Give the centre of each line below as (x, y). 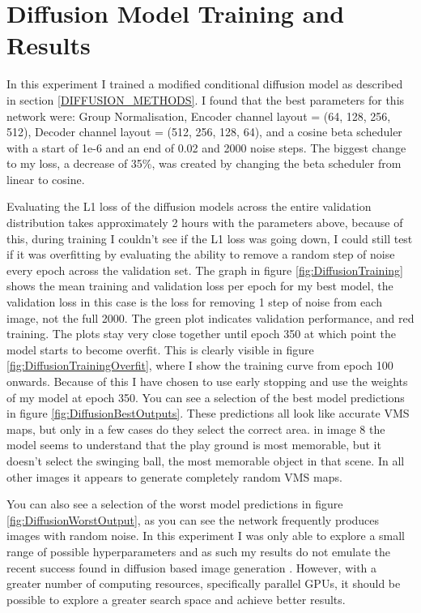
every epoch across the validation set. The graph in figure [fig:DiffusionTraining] (205, 270)
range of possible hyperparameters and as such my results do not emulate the (198, 551)
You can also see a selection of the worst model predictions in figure (175, 504)
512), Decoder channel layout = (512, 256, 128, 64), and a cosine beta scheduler (204, 132)
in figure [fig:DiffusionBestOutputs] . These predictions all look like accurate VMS (208, 413)
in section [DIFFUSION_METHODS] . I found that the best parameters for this (206, 99)
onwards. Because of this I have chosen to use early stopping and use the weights (207, 381)
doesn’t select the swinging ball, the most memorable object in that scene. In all (206, 460)
